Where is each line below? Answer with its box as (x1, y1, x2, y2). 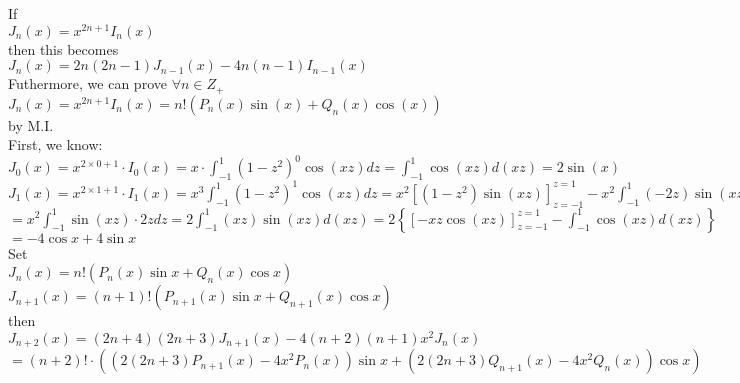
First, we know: (8, 134, 103, 155)
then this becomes (8, 38, 119, 59)
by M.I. (8, 114, 54, 135)
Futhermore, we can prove (8, 73, 167, 94)
